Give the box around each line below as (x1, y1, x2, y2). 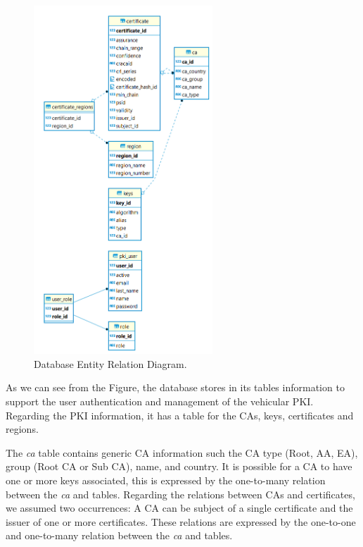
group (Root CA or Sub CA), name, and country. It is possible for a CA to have (6, 459, 352, 474)
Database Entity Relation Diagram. (34, 356, 187, 371)
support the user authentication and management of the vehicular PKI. (6, 394, 314, 409)
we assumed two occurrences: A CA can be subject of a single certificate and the (6, 500, 353, 515)
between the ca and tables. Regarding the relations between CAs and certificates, (6, 486, 355, 501)
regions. (6, 422, 39, 436)
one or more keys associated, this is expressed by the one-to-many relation (6, 473, 326, 488)
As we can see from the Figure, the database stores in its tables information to (6, 380, 345, 395)
